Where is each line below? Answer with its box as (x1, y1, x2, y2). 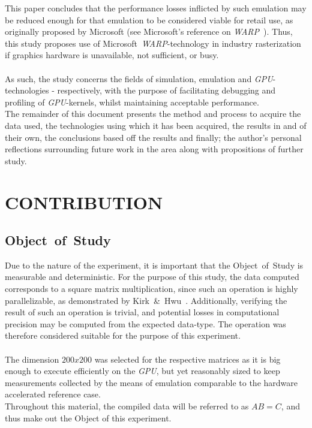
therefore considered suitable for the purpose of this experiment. (5, 329, 241, 342)
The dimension (5, 352, 59, 365)
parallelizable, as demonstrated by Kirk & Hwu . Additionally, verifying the (5, 294, 287, 306)
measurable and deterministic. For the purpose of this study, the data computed (5, 270, 299, 283)
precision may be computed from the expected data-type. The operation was (5, 317, 286, 330)
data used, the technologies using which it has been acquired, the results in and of (5, 119, 307, 131)
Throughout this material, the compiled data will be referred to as (5, 400, 249, 412)
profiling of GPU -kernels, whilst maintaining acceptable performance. (5, 95, 259, 108)
